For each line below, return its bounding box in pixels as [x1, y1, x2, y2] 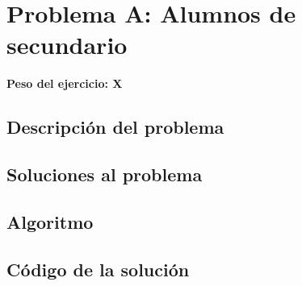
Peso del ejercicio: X [6, 75, 123, 92]
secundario [6, 28, 128, 61]
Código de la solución [6, 256, 190, 281]
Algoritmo [6, 209, 94, 234]
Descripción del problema [6, 114, 224, 139]
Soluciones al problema [6, 162, 203, 187]
